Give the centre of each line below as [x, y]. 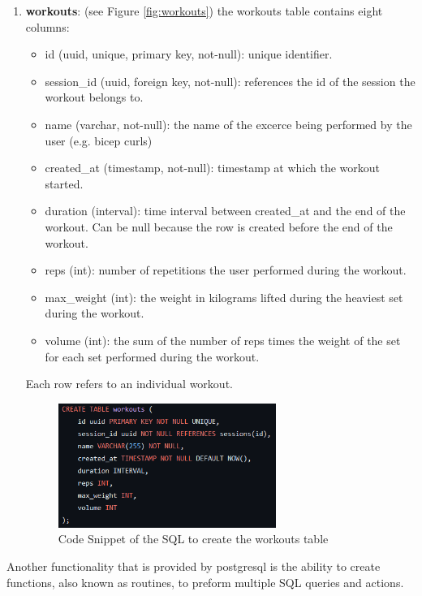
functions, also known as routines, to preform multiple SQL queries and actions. [205, 582]
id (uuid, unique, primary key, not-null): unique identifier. [189, 54]
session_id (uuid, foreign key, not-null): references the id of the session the [230, 81]
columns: [47, 26]
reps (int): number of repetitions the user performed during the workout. [226, 270]
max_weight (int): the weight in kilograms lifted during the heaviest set [224, 297]
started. [64, 183]
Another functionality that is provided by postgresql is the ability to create [194, 566]
